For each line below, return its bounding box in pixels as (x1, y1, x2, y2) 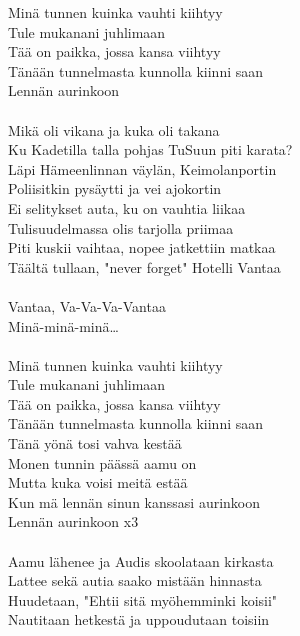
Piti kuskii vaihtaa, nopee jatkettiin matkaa (8, 237, 276, 258)
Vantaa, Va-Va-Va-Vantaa (8, 295, 166, 316)
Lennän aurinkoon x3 (8, 511, 139, 532)
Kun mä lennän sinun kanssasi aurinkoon (8, 491, 260, 512)
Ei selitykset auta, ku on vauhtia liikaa (8, 197, 246, 218)
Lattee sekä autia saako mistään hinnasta (8, 570, 262, 591)
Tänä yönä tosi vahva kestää (8, 433, 182, 454)
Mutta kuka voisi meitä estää (8, 472, 188, 493)
